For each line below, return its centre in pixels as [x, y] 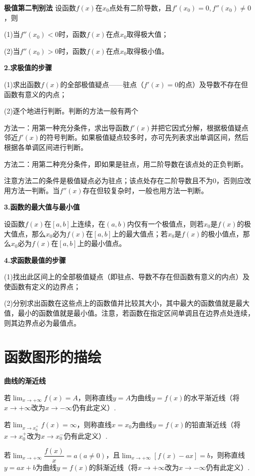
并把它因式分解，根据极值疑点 [200, 127]
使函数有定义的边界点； [42, 286]
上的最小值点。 [102, 243]
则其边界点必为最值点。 [42, 322]
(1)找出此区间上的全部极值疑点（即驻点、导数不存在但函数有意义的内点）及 [127, 277]
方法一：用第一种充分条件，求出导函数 [67, 127]
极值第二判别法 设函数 [40, 7]
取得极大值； [147, 34]
